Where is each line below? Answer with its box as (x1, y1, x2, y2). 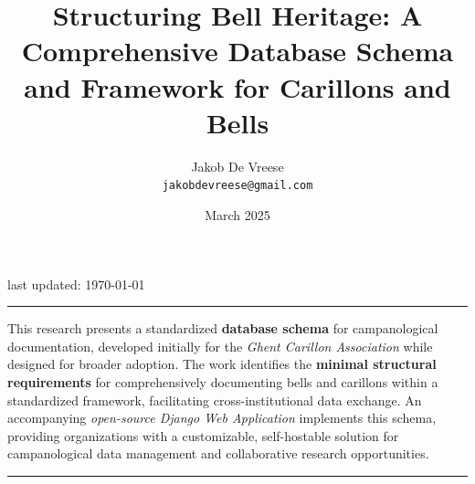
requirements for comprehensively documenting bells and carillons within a (7, 372, 438, 391)
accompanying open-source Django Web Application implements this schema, (7, 408, 437, 427)
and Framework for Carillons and (24, 68, 451, 105)
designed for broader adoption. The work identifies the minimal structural (7, 354, 437, 374)
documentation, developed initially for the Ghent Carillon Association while (7, 336, 433, 355)
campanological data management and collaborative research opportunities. (7, 444, 429, 463)
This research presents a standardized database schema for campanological (7, 319, 438, 338)
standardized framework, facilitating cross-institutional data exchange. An (7, 390, 422, 409)
